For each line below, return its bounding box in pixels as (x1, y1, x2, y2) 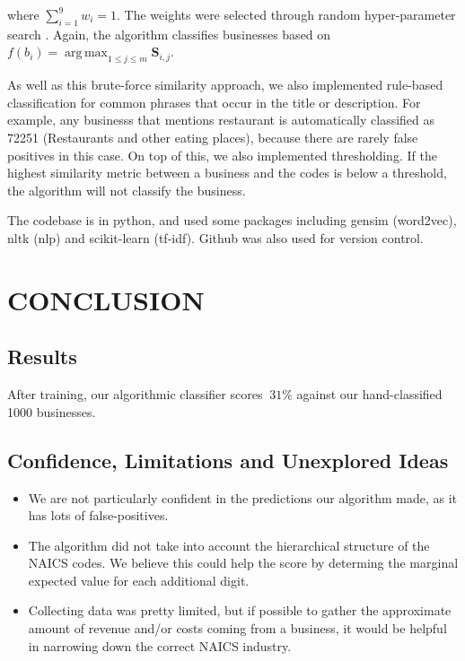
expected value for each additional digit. (28, 570, 250, 589)
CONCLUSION (7, 281, 205, 317)
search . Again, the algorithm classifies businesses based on (7, 24, 331, 43)
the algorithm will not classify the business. (7, 180, 246, 199)
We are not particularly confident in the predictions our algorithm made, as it (28, 488, 457, 507)
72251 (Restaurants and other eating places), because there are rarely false (7, 127, 418, 146)
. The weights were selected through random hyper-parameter (117, 5, 456, 23)
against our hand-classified (296, 385, 443, 404)
